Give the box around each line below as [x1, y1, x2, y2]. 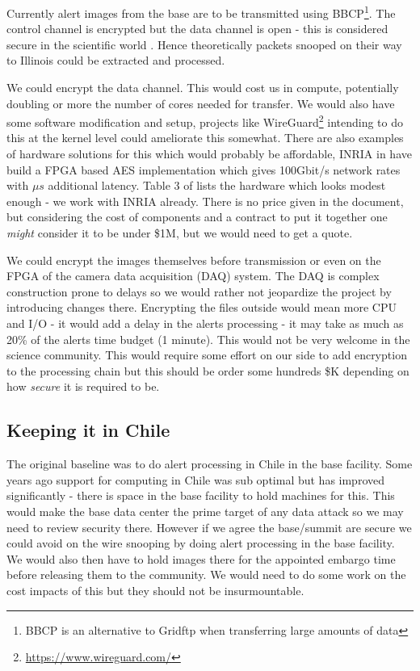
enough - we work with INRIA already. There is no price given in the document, [6, 192, 404, 209]
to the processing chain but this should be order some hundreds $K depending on [6, 362, 409, 379]
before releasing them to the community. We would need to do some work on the [6, 566, 406, 583]
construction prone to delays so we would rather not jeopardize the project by [6, 283, 392, 300]
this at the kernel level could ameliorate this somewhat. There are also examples [6, 129, 404, 146]
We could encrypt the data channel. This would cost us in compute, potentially [6, 79, 399, 96]
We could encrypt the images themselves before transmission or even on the [6, 251, 381, 268]
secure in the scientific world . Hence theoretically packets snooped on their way [6, 36, 402, 52]
